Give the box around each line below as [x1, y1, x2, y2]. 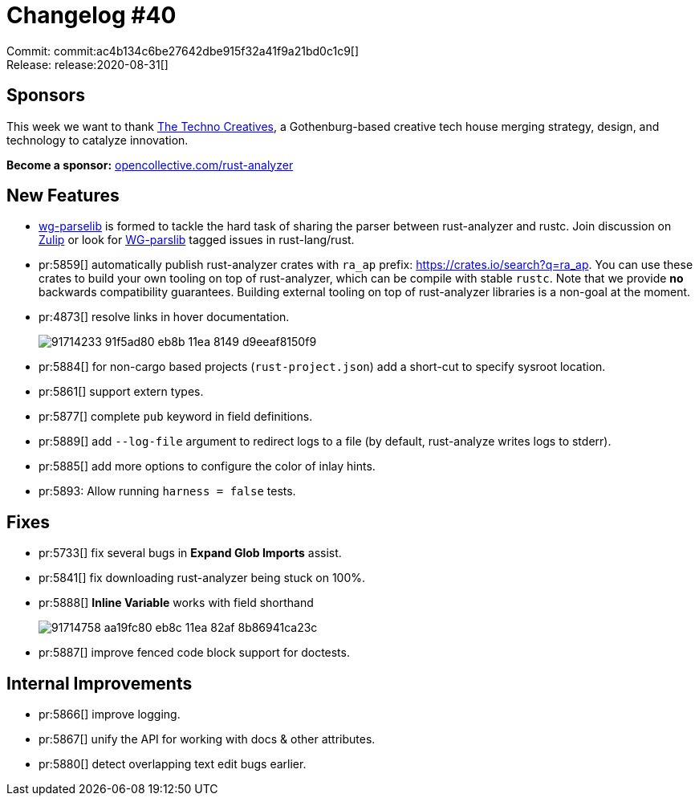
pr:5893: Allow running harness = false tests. [39, 484, 296, 499]
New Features [6, 185, 120, 206]
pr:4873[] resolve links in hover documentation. [39, 310, 290, 324]
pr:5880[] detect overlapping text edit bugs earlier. [39, 757, 307, 771]
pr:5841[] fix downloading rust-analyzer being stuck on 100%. [39, 571, 366, 585]
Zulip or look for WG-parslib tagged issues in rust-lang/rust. [39, 233, 355, 247]
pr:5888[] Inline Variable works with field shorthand [39, 596, 314, 610]
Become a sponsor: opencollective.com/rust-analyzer [6, 157, 294, 172]
